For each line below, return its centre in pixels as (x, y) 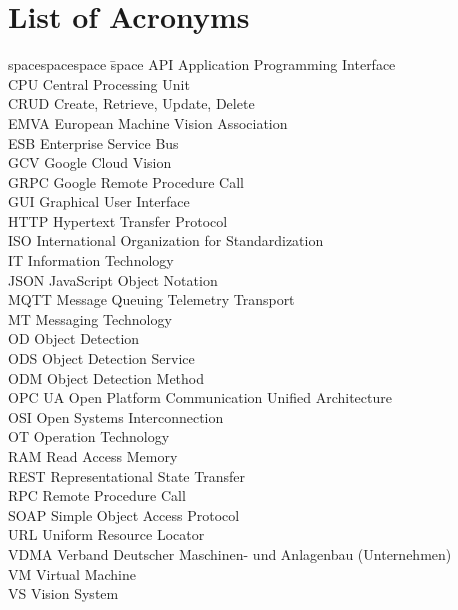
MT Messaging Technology (90, 318)
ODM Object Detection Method (106, 377)
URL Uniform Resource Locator (106, 534)
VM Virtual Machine (72, 573)
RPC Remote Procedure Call (97, 495)
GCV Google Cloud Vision (90, 162)
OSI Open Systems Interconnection (116, 416)
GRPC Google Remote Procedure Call (126, 181)
